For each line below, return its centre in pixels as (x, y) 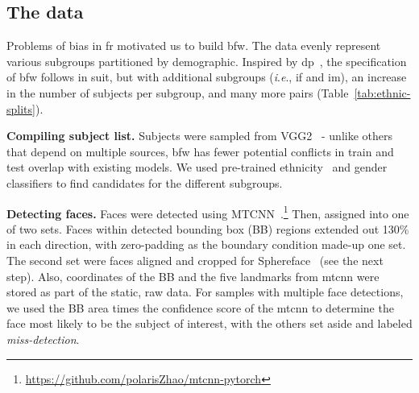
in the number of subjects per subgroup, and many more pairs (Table (178, 92)
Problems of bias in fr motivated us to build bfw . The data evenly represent (194, 46)
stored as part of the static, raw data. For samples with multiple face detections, (205, 292)
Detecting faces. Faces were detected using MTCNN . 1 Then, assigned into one (208, 212)
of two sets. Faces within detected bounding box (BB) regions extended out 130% (208, 228)
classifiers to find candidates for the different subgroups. (145, 182)
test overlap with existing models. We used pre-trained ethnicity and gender (197, 167)
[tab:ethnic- (382, 92)
